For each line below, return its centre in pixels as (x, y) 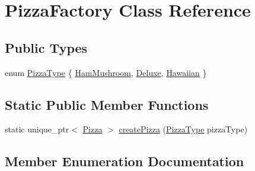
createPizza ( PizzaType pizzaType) (183, 129)
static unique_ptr (37, 129)
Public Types (46, 47)
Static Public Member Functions (107, 104)
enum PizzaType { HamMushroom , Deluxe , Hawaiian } (106, 72)
